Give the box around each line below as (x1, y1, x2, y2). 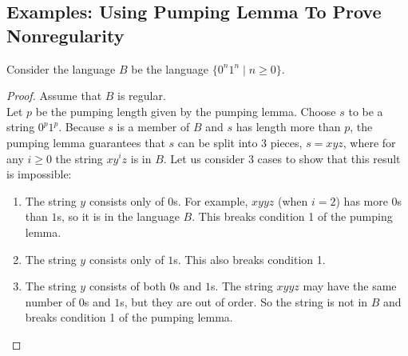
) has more (335, 192, 388, 209)
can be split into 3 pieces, (177, 134, 303, 150)
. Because (58, 118, 105, 135)
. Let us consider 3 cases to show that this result (163, 150, 401, 166)
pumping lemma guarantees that (6, 134, 165, 150)
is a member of (117, 118, 190, 135)
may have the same (303, 278, 397, 294)
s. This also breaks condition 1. (173, 250, 326, 267)
